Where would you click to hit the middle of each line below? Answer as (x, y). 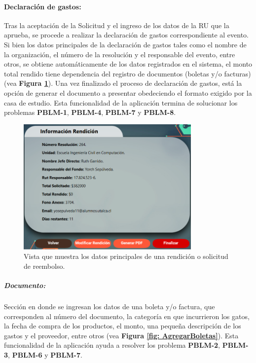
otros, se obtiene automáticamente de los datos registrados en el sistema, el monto (128, 64)
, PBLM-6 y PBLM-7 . (45, 355)
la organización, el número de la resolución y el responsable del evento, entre (120, 54)
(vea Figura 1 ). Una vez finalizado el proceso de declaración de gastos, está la (123, 83)
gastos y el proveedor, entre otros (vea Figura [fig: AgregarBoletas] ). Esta (121, 335)
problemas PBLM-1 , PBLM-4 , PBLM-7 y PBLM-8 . (90, 112)
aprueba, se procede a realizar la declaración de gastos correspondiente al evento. (126, 35)
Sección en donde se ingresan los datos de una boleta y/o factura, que (110, 307)
